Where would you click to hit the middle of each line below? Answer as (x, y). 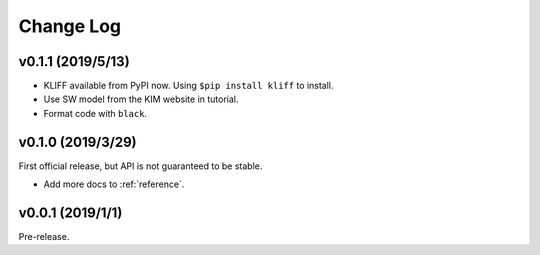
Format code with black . (95, 113)
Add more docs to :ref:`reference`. (114, 184)
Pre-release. (44, 237)
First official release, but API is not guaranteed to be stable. (140, 166)
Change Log (70, 26)
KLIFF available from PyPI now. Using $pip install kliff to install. (188, 86)
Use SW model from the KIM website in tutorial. (141, 99)
